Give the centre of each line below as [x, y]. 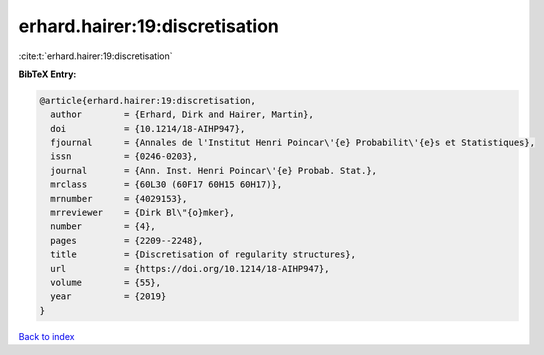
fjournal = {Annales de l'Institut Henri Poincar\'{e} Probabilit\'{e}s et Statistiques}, [292, 143]
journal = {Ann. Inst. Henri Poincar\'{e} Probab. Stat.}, [214, 170]
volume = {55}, [106, 282]
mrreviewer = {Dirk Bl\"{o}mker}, [142, 213]
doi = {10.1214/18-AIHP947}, [148, 128]
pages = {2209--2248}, [127, 240]
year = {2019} [108, 296]
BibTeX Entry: [47, 74]
